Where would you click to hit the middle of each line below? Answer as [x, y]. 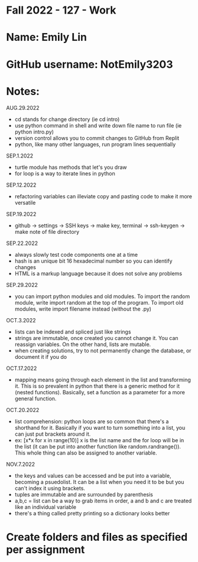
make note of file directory [47, 231]
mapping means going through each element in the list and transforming [103, 380]
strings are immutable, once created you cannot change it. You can [96, 338]
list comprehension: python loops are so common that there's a [92, 421]
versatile [25, 202]
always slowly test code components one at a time [76, 254]
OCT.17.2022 [22, 368]
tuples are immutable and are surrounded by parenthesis [84, 494]
